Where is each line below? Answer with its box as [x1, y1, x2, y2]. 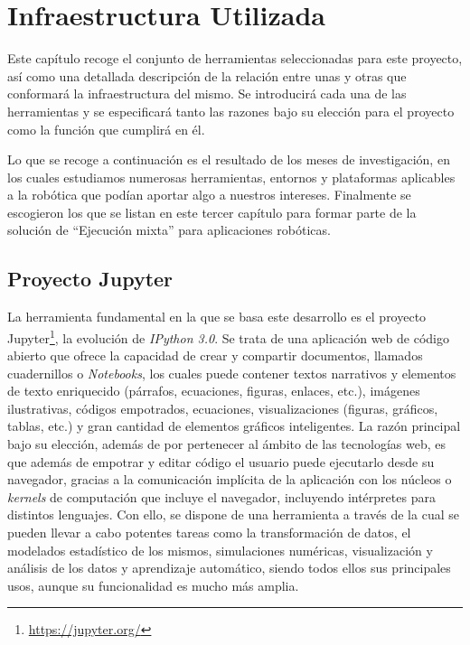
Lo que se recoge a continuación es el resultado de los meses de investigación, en [7, 150, 450, 169]
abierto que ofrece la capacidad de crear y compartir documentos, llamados [7, 346, 423, 365]
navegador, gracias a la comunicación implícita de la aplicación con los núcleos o [7, 470, 452, 489]
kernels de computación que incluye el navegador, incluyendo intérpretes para [7, 487, 436, 506]
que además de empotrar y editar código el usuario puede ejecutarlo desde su [7, 452, 435, 471]
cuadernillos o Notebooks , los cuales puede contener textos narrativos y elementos [7, 363, 456, 382]
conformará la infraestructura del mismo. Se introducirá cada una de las [7, 84, 407, 103]
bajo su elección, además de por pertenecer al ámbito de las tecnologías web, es [7, 435, 446, 453]
